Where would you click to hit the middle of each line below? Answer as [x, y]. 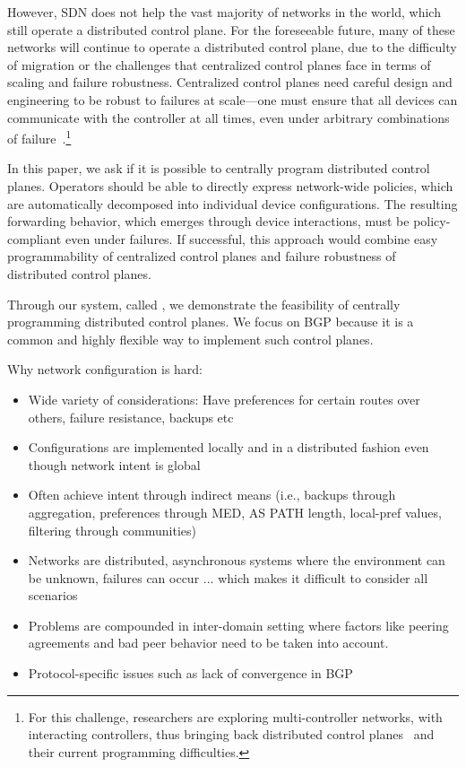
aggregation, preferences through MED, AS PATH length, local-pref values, [235, 512]
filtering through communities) [112, 530]
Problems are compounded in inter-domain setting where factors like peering [238, 625]
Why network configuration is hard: [105, 369]
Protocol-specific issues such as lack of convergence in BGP [190, 673]
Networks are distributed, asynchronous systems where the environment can [237, 560]
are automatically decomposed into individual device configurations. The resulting [233, 203]
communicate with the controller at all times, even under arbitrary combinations [229, 117]
